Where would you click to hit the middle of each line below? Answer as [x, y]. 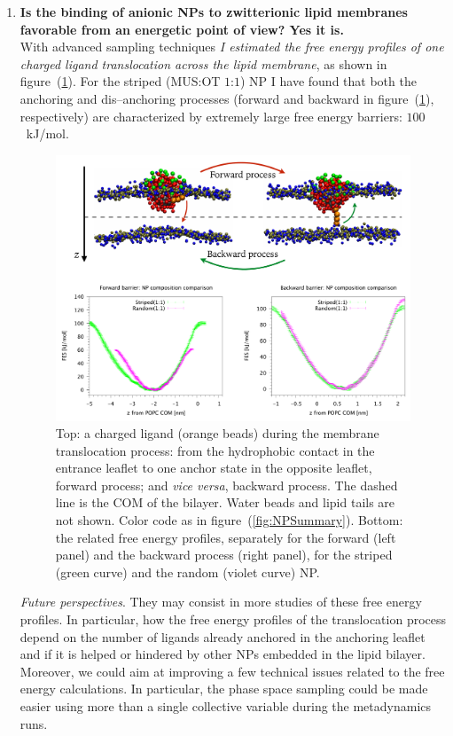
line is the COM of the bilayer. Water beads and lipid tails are [225, 502]
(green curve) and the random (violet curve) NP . [187, 572]
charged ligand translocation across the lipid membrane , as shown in [203, 63]
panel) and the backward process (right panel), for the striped [224, 555]
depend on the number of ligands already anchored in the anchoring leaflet [223, 636]
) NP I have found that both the [328, 81]
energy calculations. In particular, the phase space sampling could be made [224, 689]
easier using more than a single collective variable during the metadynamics [226, 706]
